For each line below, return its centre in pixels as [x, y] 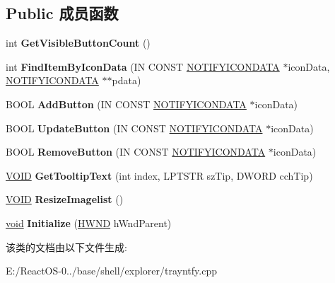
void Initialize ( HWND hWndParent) [89, 223]
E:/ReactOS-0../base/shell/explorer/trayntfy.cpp [111, 271]
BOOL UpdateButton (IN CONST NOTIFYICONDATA [134, 128]
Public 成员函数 [62, 13]
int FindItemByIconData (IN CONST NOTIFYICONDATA [143, 66]
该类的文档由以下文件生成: [66, 247]
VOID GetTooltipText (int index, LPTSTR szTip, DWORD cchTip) [159, 175]
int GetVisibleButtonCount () [78, 43]
